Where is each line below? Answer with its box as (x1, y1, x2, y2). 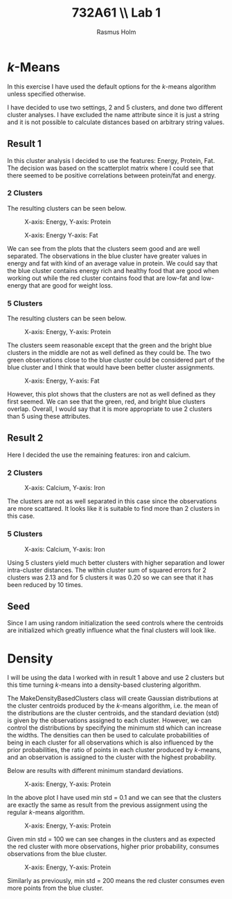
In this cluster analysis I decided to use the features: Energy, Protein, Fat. (7, 156, 215, 164)
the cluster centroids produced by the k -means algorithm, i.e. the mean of (7, 701, 219, 710)
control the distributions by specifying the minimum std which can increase (7, 724, 222, 732)
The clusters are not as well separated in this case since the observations (7, 497, 217, 505)
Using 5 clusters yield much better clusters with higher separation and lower (7, 558, 225, 566)
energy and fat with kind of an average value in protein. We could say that (7, 259, 218, 268)
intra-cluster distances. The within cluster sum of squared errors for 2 (7, 566, 206, 574)
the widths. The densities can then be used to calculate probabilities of (7, 731, 210, 740)
